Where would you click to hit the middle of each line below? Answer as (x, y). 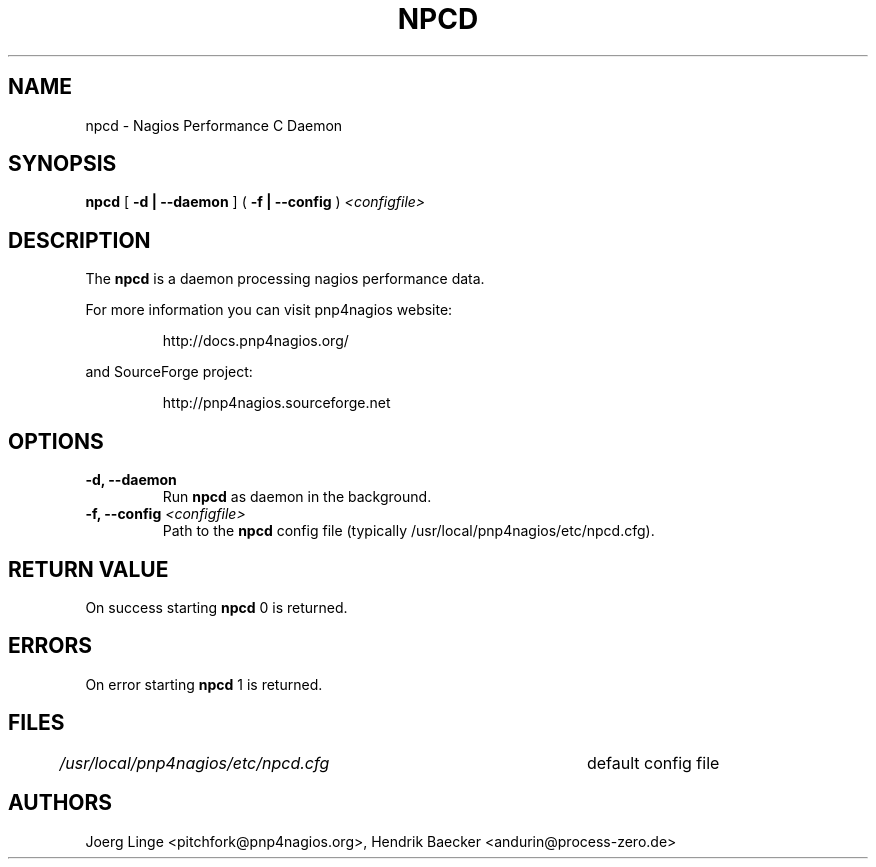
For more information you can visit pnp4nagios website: (269, 310)
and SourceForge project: (169, 372)
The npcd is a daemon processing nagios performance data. (285, 279)
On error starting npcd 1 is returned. (204, 684)
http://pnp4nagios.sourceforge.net (276, 403)
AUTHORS (60, 803)
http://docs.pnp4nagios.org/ (255, 341)
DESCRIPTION (79, 240)
